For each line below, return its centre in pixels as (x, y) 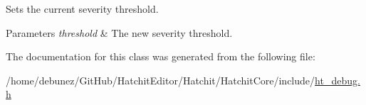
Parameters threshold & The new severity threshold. (119, 32)
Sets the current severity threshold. (82, 9)
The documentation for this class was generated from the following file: (161, 56)
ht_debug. (338, 80)
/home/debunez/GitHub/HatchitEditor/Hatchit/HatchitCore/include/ (161, 80)
